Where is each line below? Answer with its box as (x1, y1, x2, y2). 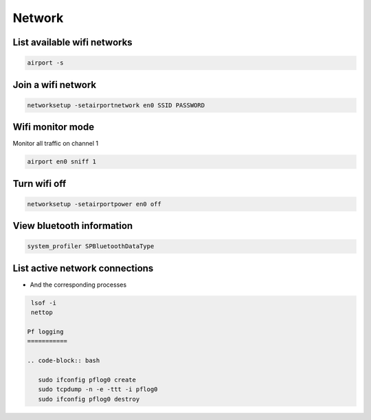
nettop (31, 309, 53, 316)
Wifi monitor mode (12, 121, 95, 133)
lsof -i (31, 299, 57, 307)
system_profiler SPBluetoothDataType (27, 243, 155, 250)
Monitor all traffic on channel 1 (12, 140, 99, 148)
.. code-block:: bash (27, 357, 100, 364)
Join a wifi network (12, 79, 96, 91)
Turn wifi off (12, 177, 67, 189)
